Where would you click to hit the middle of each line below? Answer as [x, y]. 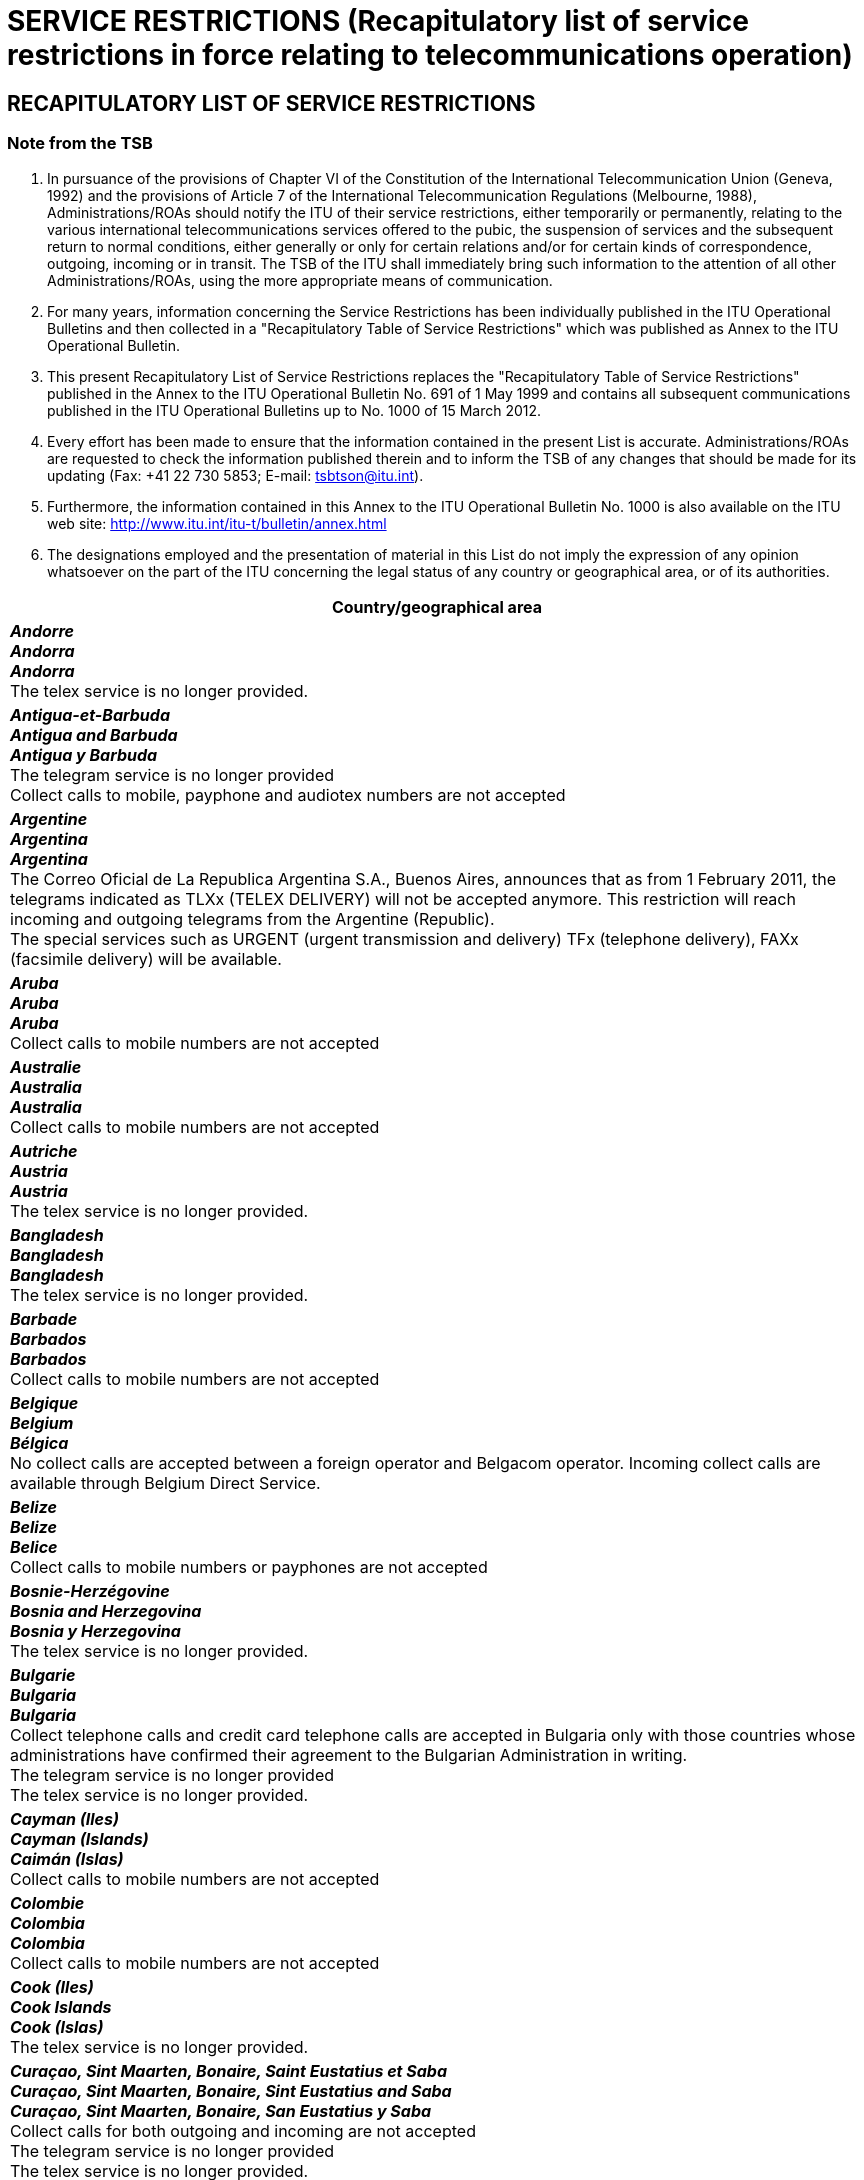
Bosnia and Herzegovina [106, 1610]
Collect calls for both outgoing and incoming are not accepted [243, 2130]
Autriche [44, 1150]
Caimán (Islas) [67, 1858]
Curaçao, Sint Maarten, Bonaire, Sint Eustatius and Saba [231, 2090]
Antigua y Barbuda [84, 754]
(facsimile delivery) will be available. [146, 958]
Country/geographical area [437, 606]
